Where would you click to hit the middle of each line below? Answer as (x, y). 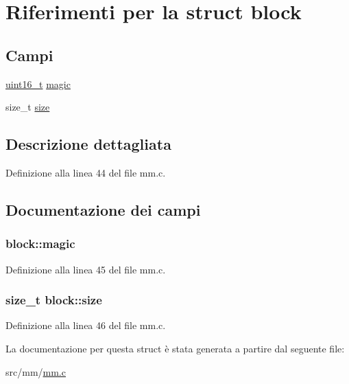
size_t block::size (54, 300)
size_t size (28, 107)
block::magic (40, 244)
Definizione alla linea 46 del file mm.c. (86, 325)
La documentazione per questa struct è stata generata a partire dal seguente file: (175, 348)
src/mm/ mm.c (36, 371)
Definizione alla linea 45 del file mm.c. (86, 269)
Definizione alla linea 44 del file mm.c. (86, 172)
